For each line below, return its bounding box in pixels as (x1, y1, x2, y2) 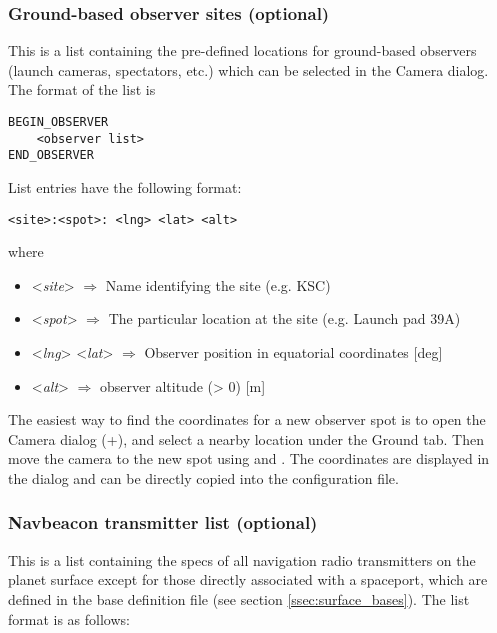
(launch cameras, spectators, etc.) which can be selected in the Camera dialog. (8, 59, 489, 80)
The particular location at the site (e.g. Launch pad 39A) (108, 308, 461, 329)
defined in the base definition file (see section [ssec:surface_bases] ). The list (8, 588, 470, 609)
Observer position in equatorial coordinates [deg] (144, 342, 443, 362)
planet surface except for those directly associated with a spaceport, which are (8, 569, 488, 590)
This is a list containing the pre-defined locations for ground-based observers (8, 40, 477, 61)
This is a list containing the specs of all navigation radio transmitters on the (8, 549, 476, 570)
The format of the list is (8, 79, 156, 100)
